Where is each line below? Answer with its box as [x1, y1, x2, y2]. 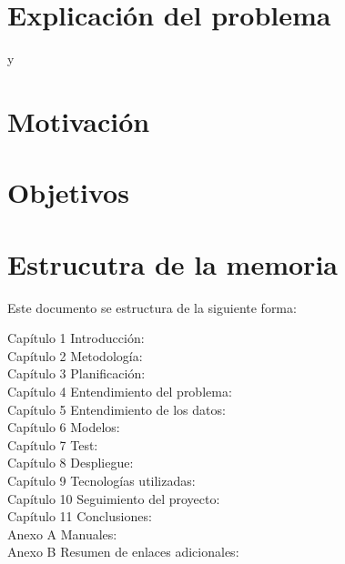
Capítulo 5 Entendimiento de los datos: [7, 399, 226, 418]
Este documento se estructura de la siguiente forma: [7, 297, 297, 317]
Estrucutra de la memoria [7, 245, 338, 282]
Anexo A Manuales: [7, 524, 117, 543]
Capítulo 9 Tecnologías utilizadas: [7, 470, 196, 489]
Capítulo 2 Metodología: [7, 346, 143, 365]
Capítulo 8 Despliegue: [7, 453, 134, 472]
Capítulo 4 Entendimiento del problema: [7, 381, 232, 400]
